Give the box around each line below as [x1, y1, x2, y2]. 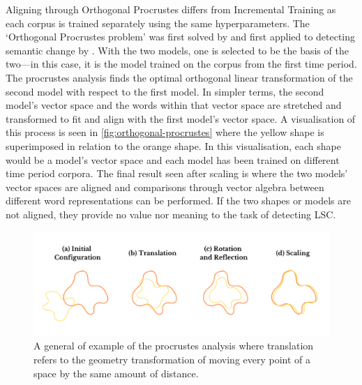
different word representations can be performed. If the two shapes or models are [6, 193, 351, 208]
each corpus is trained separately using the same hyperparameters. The [6, 15, 310, 30]
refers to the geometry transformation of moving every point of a [33, 352, 311, 366]
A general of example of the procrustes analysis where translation [33, 338, 314, 353]
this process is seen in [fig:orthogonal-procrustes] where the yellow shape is [6, 125, 324, 139]
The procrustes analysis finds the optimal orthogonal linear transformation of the [6, 70, 353, 84]
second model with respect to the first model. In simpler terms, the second [6, 84, 324, 98]
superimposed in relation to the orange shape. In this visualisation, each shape [6, 138, 341, 153]
